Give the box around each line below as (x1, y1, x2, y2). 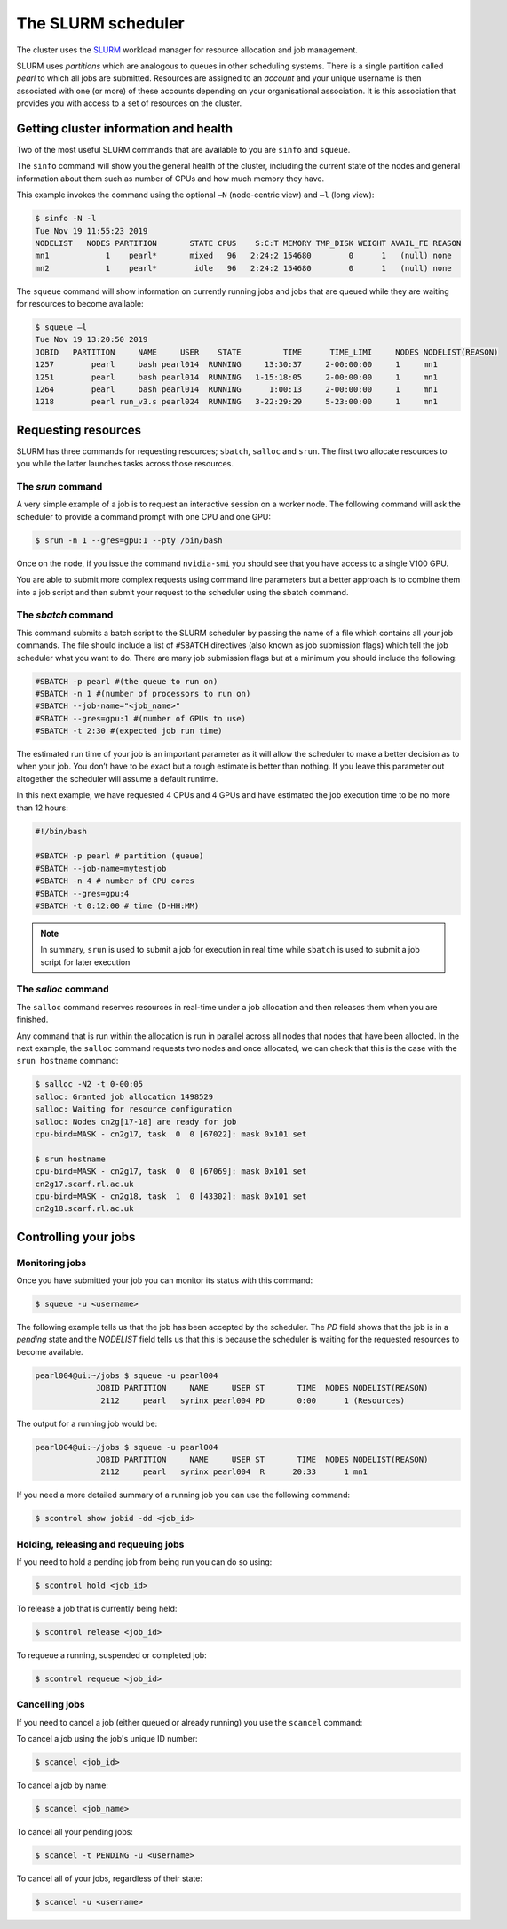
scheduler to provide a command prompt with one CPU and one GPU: (16, 511, 271, 522)
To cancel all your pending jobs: (16, 1827, 133, 1837)
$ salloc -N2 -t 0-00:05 (35, 1080, 144, 1089)
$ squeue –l (35, 323, 88, 332)
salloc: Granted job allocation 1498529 (35, 1091, 213, 1102)
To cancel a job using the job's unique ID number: (16, 1734, 199, 1744)
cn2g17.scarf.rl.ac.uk (35, 1178, 134, 1189)
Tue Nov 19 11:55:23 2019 (35, 226, 148, 235)
